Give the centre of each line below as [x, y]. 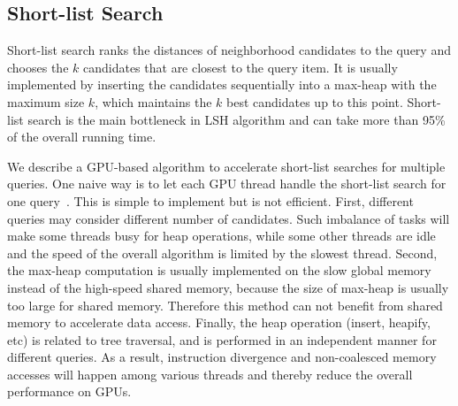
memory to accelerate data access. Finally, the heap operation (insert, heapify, [219, 322]
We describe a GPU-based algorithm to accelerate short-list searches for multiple [226, 166]
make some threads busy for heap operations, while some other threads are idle [221, 236]
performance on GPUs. [69, 391]
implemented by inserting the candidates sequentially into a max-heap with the [222, 84]
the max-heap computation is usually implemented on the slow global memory [219, 270]
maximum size [46, 101]
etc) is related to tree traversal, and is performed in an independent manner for [222, 339]
